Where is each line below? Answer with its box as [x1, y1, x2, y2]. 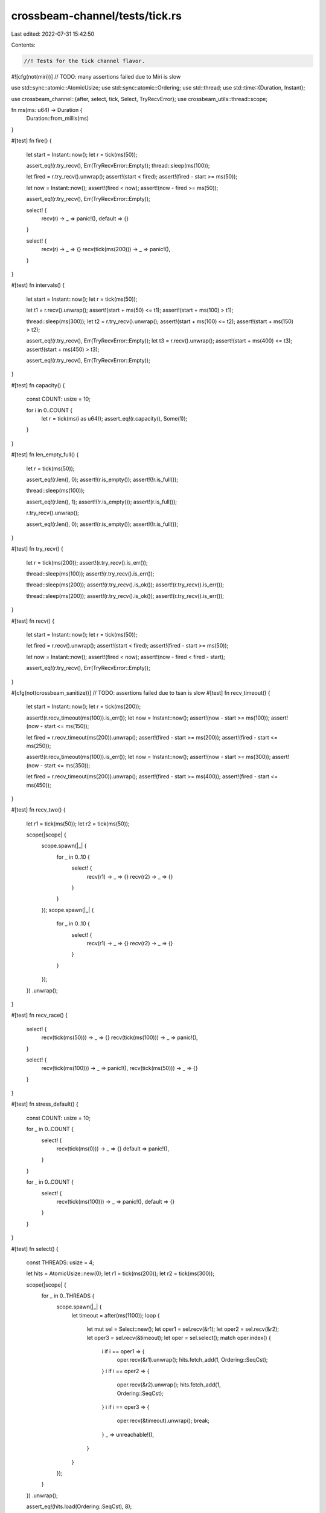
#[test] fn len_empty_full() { [11, 451, 79, 458]
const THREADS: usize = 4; [26, 1259, 95, 1266]
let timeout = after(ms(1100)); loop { [71, 1311, 160, 1319]
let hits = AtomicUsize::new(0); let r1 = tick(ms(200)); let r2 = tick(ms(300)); [26, 1270, 214, 1277]
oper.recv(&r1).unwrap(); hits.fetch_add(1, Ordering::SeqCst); [117, 1356, 268, 1364]
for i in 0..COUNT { [26, 406, 73, 414]
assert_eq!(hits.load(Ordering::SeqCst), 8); [26, 1503, 132, 1510]
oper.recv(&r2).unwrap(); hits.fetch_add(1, [117, 1381, 221, 1388]
